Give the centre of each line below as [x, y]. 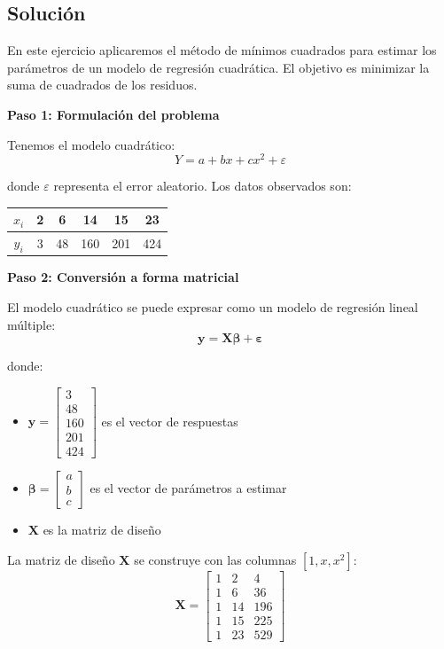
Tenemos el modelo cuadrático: [91, 144]
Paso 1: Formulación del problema [113, 114]
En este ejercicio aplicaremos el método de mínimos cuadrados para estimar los [222, 50]
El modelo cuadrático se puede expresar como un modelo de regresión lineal [213, 307]
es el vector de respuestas [170, 421]
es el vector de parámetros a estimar [188, 488]
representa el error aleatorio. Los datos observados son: [203, 186]
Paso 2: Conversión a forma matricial [123, 277]
